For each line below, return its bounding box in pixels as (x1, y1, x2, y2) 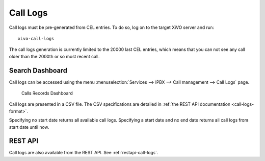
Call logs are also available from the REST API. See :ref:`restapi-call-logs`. (9, 150, 159, 156)
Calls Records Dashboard (21, 91, 73, 96)
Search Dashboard (9, 66, 68, 74)
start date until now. (9, 124, 49, 130)
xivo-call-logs (18, 36, 54, 41)
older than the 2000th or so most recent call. (9, 53, 100, 59)
